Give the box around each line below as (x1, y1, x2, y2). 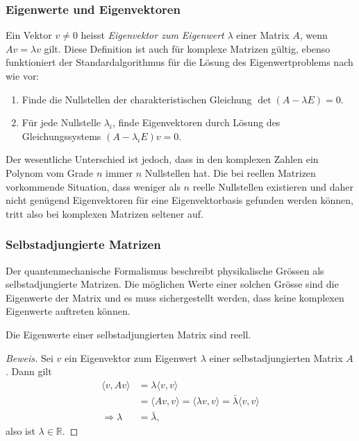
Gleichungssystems (22, 128, 101, 143)
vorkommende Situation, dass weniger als (6, 179, 181, 193)
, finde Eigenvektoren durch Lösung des (112, 115, 281, 130)
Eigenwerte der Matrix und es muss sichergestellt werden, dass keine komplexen (6, 290, 344, 304)
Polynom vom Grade (6, 165, 94, 180)
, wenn (299, 28, 328, 42)
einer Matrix (236, 28, 290, 42)
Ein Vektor (6, 28, 52, 42)
